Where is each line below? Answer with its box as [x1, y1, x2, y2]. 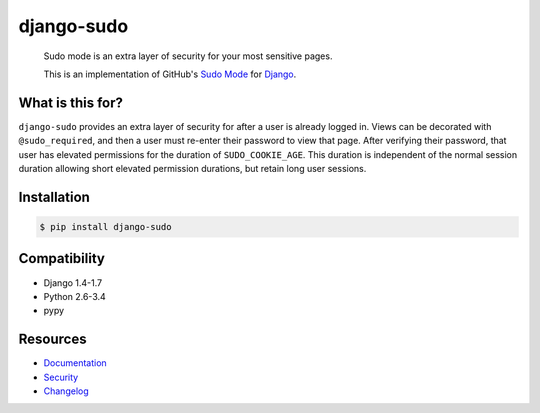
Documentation [43, 357, 107, 369]
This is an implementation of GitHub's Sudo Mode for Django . [43, 68, 297, 80]
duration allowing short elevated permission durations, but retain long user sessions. [18, 163, 367, 175]
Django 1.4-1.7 [43, 276, 103, 289]
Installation [18, 188, 90, 205]
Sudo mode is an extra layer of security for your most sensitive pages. [43, 50, 333, 62]
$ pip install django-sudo [39, 221, 172, 233]
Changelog [43, 385, 89, 397]
